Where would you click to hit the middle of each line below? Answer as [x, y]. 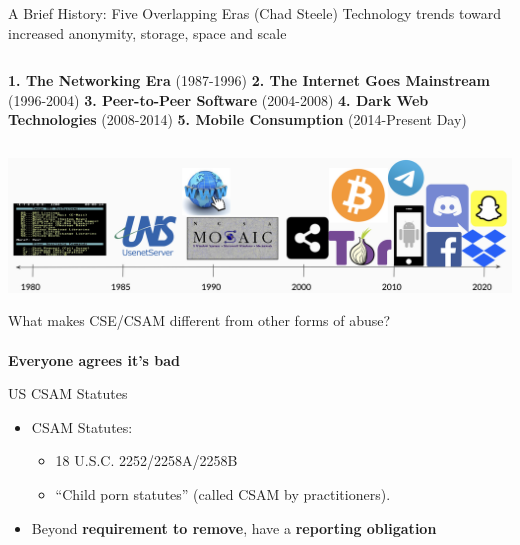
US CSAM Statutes [68, 393]
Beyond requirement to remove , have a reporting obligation [234, 527]
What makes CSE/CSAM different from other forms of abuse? [199, 320]
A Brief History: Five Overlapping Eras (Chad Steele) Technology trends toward [255, 13]
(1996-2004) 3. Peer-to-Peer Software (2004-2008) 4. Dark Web [218, 99]
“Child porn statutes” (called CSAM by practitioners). [223, 493]
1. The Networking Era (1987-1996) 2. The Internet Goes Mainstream [249, 80]
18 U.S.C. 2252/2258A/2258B [146, 460]
